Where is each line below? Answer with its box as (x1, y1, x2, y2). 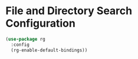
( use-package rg (5, 36, 45, 42)
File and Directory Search (5, 4, 133, 18)
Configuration (5, 17, 76, 30)
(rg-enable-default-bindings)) (11, 47, 88, 53)
